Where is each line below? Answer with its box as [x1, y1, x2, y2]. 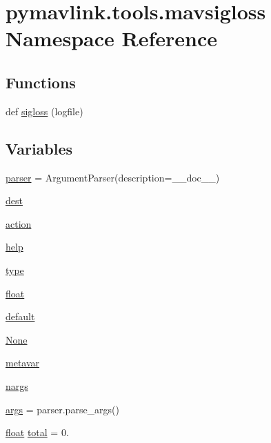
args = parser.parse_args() [6, 402, 120, 416]
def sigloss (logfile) [6, 104, 83, 118]
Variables [6, 137, 73, 159]
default [6, 309, 35, 324]
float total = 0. [6, 425, 69, 440]
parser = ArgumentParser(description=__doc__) [6, 170, 220, 184]
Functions [6, 71, 76, 92]
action [6, 216, 32, 230]
